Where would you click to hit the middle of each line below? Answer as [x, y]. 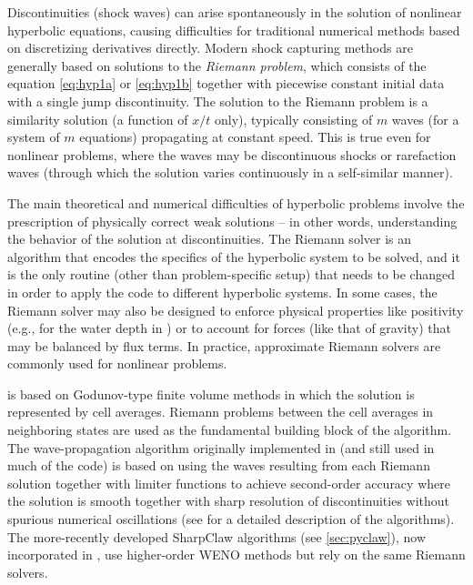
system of [34, 137]
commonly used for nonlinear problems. [117, 363]
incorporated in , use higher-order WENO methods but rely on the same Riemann [236, 555]
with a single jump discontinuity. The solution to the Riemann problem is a [218, 101]
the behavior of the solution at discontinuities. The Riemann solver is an [209, 239]
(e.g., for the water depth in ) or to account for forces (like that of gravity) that [229, 328]
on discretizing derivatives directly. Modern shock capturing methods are [210, 48]
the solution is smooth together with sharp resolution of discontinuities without [229, 501]
